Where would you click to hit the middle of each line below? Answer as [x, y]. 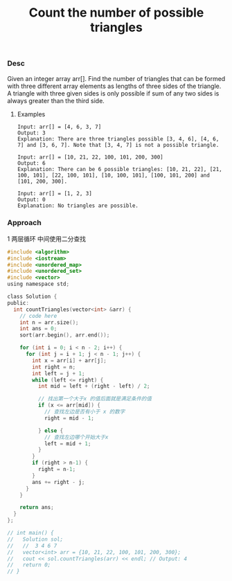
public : [18, 303]
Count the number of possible [116, 13]
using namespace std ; [38, 284]
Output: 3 [32, 133]
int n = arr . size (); [49, 322]
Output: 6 [32, 163]
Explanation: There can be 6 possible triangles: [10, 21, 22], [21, [120, 169]
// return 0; [29, 565]
